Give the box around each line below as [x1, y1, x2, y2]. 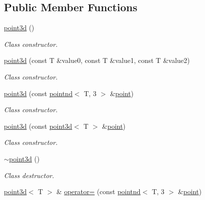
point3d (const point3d [4, 120, 73, 131]
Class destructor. [4, 170, 55, 180]
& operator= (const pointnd [56, 186, 141, 197]
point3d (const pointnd [4, 88, 73, 98]
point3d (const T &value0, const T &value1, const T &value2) [4, 55, 190, 65]
